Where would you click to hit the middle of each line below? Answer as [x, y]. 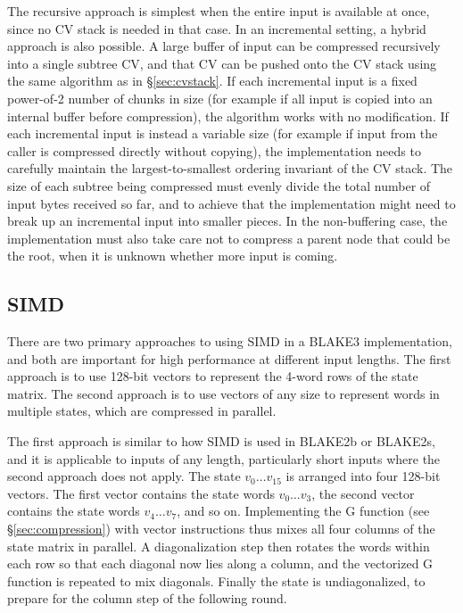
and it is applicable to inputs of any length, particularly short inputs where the [224, 458]
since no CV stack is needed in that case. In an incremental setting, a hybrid [217, 28]
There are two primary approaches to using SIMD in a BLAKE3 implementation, [230, 341]
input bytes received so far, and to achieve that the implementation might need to [231, 203]
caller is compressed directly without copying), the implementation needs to [214, 150]
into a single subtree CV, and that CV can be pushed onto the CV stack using [222, 63]
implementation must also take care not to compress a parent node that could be [229, 238]
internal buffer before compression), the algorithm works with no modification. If [228, 116]
